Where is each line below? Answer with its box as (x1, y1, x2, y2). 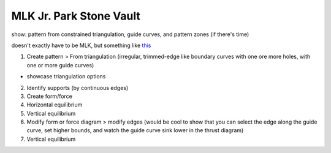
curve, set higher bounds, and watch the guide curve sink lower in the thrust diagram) (26, 127, 244, 134)
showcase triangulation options (26, 73, 106, 80)
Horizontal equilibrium (26, 101, 83, 108)
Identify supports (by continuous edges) (26, 84, 129, 91)
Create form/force (26, 92, 73, 100)
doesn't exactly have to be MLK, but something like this (11, 42, 151, 49)
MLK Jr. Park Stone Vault (11, 9, 140, 23)
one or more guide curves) (26, 61, 94, 69)
